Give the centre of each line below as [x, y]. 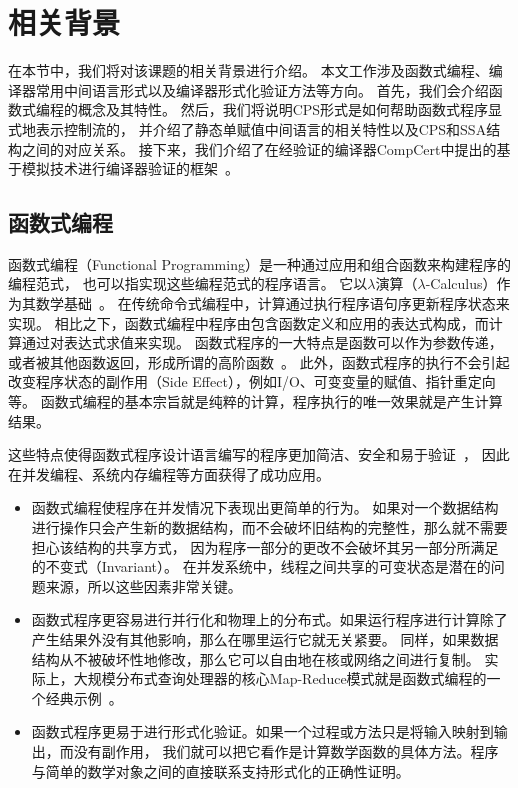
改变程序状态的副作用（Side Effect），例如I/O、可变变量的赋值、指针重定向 [252, 381]
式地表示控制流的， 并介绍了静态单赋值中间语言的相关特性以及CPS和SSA [247, 128]
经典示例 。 [84, 697]
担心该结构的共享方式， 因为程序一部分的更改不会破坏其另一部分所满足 [265, 546]
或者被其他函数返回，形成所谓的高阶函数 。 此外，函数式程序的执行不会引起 [259, 361]
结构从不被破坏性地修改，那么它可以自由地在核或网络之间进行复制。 [255, 658]
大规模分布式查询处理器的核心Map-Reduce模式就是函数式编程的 [280, 678]
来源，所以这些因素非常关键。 [143, 585]
